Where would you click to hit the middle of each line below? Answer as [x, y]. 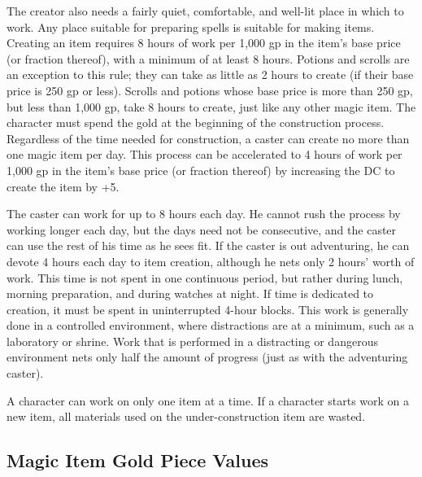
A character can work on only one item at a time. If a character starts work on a [208, 400]
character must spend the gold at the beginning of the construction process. [196, 123]
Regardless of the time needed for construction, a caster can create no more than [208, 138]
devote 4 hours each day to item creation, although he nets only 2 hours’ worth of [211, 261]
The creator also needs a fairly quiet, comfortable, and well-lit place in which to [205, 11]
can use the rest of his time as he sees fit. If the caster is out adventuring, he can [208, 245]
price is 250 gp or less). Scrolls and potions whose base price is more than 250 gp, [210, 90]
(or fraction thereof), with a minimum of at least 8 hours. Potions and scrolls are [208, 58]
